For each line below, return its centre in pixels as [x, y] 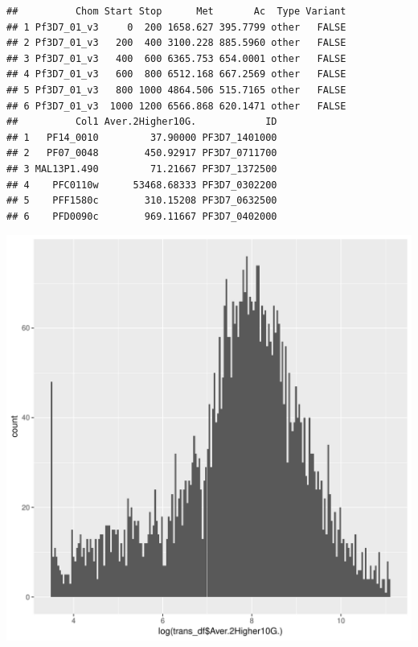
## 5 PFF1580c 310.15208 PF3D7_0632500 [142, 201]
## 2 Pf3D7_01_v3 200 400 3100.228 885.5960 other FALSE [176, 43]
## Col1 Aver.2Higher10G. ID [142, 122]
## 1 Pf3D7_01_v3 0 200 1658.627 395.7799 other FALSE [176, 27]
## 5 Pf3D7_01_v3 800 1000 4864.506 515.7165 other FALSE [176, 90]
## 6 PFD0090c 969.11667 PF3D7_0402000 [142, 216]
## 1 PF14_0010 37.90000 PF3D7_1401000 [142, 137]
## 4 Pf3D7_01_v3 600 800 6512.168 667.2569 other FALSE [176, 74]
